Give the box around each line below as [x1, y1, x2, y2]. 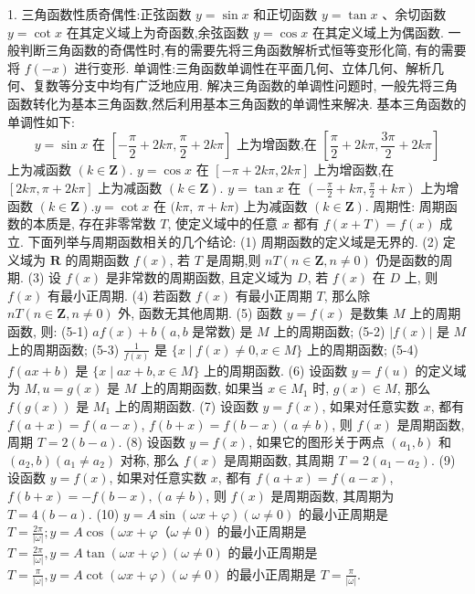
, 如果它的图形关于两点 [248, 432, 385, 451]
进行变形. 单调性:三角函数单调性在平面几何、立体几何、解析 [74, 58, 432, 77]
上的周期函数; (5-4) [306, 339, 419, 358]
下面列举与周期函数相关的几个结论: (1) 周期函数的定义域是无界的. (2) [27, 231, 439, 250]
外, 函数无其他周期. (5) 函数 [118, 303, 283, 323]
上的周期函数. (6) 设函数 [204, 360, 348, 379]
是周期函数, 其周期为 [270, 485, 395, 504]
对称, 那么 [120, 450, 180, 469]
